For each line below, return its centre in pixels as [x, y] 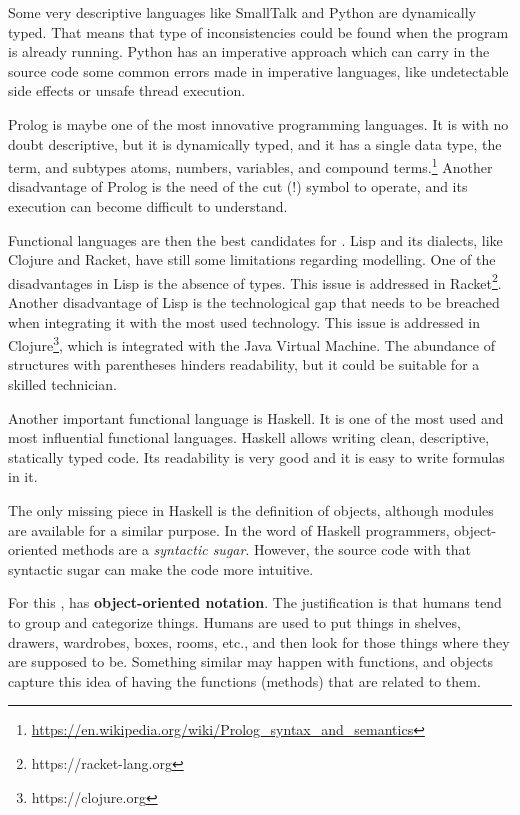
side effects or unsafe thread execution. [127, 90]
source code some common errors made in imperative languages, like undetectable [258, 70]
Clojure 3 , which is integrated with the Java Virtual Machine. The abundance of [251, 343]
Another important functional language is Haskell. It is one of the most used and [256, 417]
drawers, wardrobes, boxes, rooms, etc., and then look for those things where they [259, 641]
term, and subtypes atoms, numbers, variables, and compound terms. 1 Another [250, 165]
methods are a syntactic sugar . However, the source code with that [267, 549]
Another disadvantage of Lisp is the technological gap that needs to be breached [254, 302]
